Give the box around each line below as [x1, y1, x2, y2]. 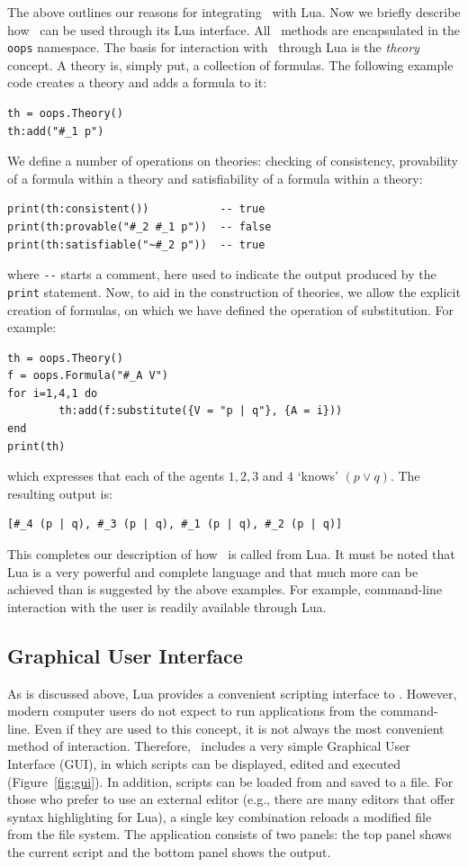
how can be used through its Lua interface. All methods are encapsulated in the [7, 20, 461, 39]
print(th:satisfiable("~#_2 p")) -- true [7, 238, 265, 251]
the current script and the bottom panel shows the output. [7, 842, 331, 861]
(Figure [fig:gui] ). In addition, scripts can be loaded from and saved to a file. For [7, 772, 454, 790]
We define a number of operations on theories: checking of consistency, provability [7, 151, 458, 170]
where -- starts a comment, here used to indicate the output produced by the [7, 265, 436, 284]
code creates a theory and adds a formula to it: [7, 73, 267, 92]
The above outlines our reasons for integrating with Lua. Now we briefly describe [7, 3, 461, 21]
